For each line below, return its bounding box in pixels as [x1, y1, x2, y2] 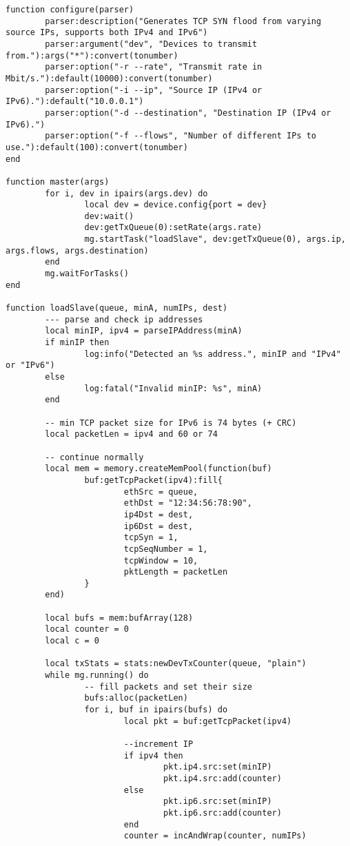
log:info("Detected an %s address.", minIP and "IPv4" [84, 349, 341, 359]
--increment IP [123, 739, 194, 749]
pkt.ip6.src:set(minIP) [163, 796, 272, 807]
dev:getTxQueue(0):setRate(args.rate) [84, 223, 262, 233]
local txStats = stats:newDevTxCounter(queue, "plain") [45, 659, 307, 669]
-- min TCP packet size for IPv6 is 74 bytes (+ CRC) [45, 417, 297, 428]
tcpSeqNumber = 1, [123, 544, 208, 554]
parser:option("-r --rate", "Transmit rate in [45, 62, 262, 72]
